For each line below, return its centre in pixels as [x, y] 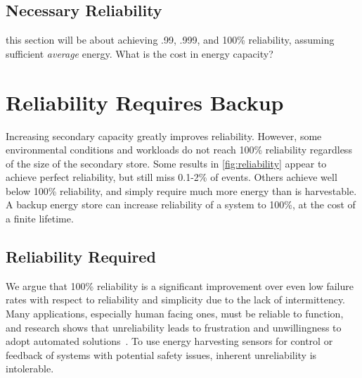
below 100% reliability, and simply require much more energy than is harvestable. [181, 190]
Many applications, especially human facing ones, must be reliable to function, [175, 314]
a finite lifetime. [40, 219]
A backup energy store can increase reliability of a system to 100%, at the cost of [181, 204]
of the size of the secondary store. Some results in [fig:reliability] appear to [166, 163]
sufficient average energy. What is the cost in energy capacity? [140, 53]
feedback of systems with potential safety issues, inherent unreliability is [161, 354]
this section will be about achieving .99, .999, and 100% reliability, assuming [170, 40]
